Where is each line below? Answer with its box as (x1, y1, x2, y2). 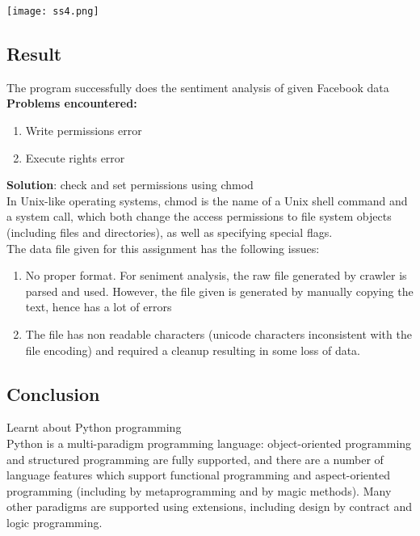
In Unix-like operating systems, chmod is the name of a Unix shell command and (6, 192, 408, 209)
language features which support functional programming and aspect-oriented (6, 466, 390, 483)
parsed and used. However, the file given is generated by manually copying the (25, 282, 414, 299)
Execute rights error (25, 149, 125, 166)
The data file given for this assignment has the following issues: (6, 239, 320, 256)
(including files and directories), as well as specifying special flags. (6, 224, 333, 241)
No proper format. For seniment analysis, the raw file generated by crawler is (25, 267, 407, 284)
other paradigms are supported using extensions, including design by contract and (6, 498, 412, 515)
